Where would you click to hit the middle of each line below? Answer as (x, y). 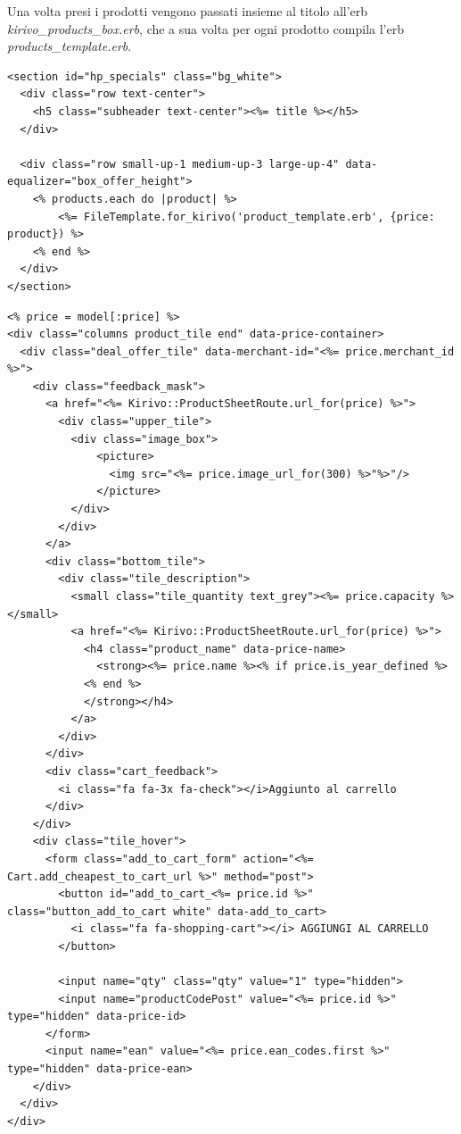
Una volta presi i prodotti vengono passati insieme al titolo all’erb (188, 11)
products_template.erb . (70, 46)
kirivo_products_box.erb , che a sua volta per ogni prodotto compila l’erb (206, 28)
